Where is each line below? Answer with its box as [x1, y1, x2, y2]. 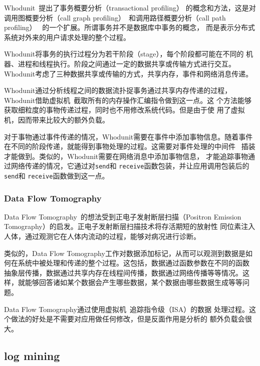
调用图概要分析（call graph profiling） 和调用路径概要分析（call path [4, 12, 226, 22]
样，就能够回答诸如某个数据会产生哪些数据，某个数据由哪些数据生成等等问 [4, 277, 249, 287]
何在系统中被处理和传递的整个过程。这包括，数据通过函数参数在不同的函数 [4, 257, 249, 268]
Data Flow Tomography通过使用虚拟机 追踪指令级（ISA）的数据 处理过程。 [4, 303, 249, 314]
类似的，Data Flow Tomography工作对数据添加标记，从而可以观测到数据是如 [4, 247, 252, 258]
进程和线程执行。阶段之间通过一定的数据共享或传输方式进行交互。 [18, 58, 235, 68]
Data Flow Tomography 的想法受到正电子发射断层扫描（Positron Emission [4, 211, 241, 221]
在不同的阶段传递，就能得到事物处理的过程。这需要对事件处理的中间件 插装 [4, 141, 255, 151]
